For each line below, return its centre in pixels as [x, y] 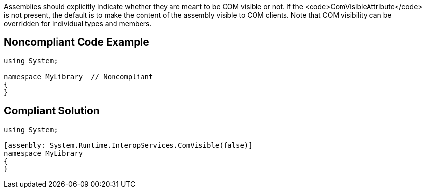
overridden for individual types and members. [78, 23]
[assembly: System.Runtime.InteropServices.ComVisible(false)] [128, 145]
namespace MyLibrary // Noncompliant [79, 76]
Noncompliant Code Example [77, 42]
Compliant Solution [52, 111]
